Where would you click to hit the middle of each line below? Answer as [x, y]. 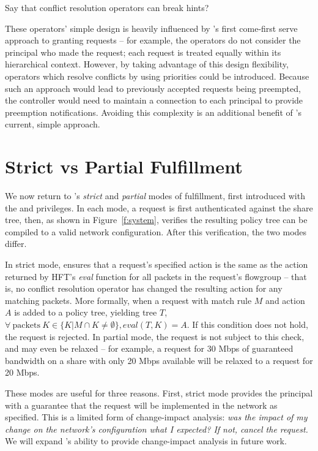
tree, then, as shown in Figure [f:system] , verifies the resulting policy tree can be [156, 220]
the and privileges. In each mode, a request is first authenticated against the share [159, 207]
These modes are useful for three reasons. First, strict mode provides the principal [159, 392]
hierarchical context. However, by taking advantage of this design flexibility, [147, 64]
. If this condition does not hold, [247, 324]
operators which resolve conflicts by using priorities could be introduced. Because [157, 76]
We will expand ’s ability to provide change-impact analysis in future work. [146, 441]
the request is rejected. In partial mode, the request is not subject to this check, [155, 336]
